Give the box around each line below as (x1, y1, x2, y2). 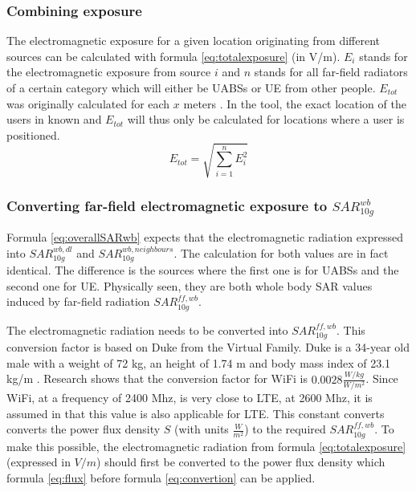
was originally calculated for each (6, 95, 170, 112)
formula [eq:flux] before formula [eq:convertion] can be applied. (6, 469, 316, 486)
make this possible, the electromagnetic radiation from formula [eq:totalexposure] (6, 437, 406, 454)
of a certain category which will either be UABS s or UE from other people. (6, 79, 376, 96)
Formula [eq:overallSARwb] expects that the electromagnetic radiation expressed (6, 229, 403, 246)
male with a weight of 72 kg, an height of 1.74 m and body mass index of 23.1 (6, 354, 391, 371)
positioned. (6, 126, 60, 143)
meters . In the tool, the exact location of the (183, 95, 406, 112)
